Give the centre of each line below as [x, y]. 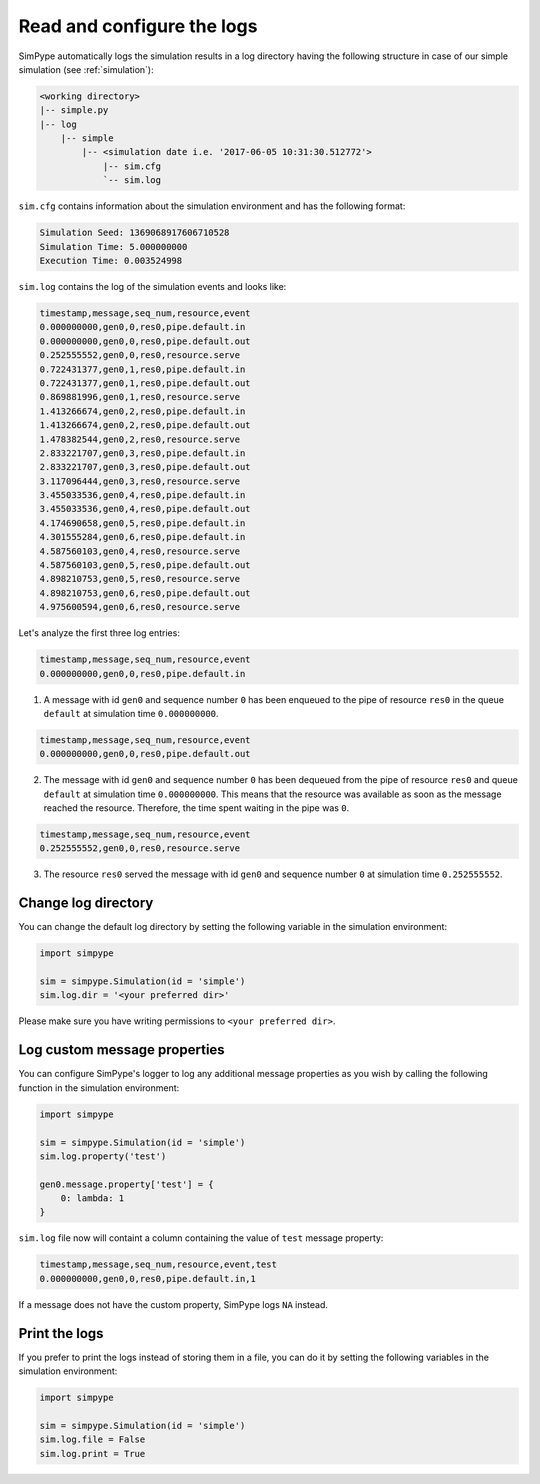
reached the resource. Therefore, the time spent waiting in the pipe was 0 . [196, 808]
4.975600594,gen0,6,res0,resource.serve [139, 607]
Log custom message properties [121, 1050]
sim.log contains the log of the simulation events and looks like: [152, 286]
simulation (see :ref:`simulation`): [86, 69]
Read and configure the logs [138, 26]
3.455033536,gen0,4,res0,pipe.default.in [142, 495]
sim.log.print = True [92, 1453]
